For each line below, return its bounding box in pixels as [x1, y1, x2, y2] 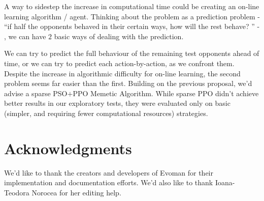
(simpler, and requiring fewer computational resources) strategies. [4, 107, 208, 118]
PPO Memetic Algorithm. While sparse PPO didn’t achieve [73, 88, 259, 98]
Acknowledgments [4, 137, 132, 158]
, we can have [4, 31, 46, 41]
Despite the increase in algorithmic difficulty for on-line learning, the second [4, 68, 241, 78]
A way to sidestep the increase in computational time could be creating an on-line [4, 1, 259, 11]
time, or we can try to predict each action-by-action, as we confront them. [4, 58, 235, 68]
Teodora [4, 187, 29, 197]
